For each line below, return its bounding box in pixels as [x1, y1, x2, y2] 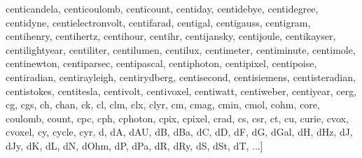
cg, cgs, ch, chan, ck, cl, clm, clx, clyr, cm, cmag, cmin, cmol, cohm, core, [6, 97, 320, 112]
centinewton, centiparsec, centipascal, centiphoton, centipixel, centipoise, [6, 56, 317, 71]
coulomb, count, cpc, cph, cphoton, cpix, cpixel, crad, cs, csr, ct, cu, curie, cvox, [6, 110, 349, 125]
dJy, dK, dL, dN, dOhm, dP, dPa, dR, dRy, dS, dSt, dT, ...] [6, 138, 263, 152]
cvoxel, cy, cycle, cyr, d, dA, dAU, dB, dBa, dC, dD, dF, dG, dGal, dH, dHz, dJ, [6, 124, 353, 139]
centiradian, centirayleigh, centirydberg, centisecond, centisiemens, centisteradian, [6, 69, 356, 84]
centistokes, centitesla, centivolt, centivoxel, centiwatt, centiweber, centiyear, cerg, [6, 83, 357, 98]
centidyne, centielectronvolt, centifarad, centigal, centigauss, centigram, [6, 15, 311, 29]
